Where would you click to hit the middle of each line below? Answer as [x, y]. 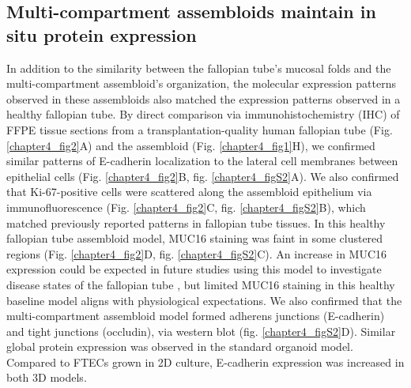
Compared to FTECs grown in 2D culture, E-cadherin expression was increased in [205, 362]
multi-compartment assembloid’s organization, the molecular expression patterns [201, 83]
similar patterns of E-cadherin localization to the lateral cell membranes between [202, 161]
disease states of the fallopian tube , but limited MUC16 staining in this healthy [201, 284]
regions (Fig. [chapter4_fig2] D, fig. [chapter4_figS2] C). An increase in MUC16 [197, 253]
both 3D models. [47, 377]
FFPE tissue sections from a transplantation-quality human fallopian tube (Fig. [200, 129]
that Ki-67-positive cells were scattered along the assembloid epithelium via [189, 192]
